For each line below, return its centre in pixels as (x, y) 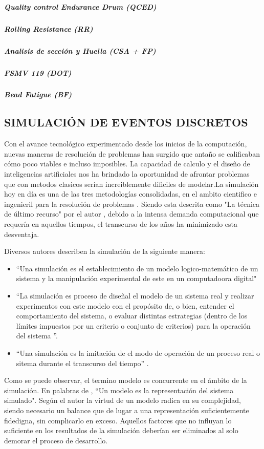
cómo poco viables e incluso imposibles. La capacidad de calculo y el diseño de (127, 164)
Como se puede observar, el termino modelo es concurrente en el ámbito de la (126, 380)
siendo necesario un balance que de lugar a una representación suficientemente (127, 410)
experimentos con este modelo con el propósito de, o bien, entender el (125, 305)
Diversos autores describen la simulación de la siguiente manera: (105, 251)
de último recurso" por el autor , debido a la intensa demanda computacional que (131, 214)
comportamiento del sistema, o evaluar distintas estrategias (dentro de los (132, 316)
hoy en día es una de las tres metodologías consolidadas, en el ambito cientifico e (130, 194)
